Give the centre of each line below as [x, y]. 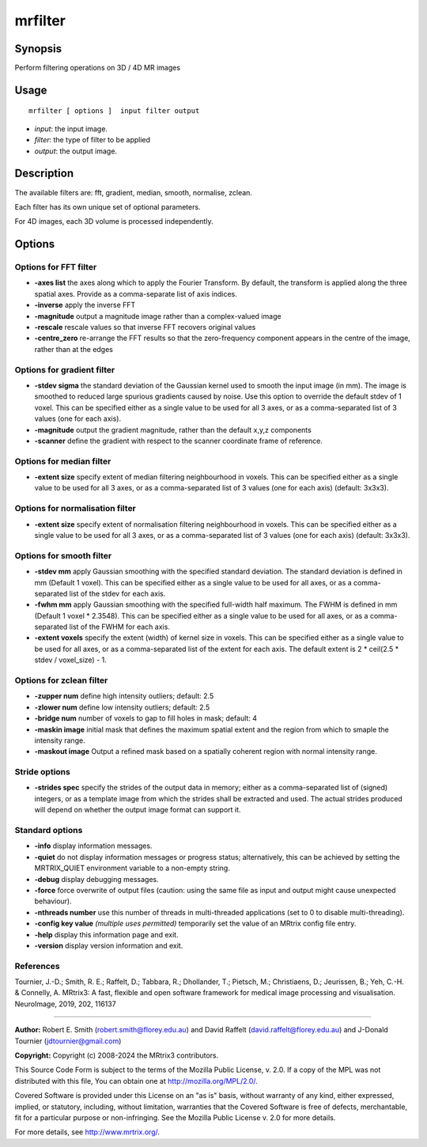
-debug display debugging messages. [97, 879]
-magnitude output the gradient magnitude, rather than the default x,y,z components [173, 430]
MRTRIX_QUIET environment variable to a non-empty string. [132, 868]
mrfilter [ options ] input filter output [114, 111]
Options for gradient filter [65, 369]
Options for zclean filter [61, 680]
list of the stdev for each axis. [117, 593]
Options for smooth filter [63, 555]
